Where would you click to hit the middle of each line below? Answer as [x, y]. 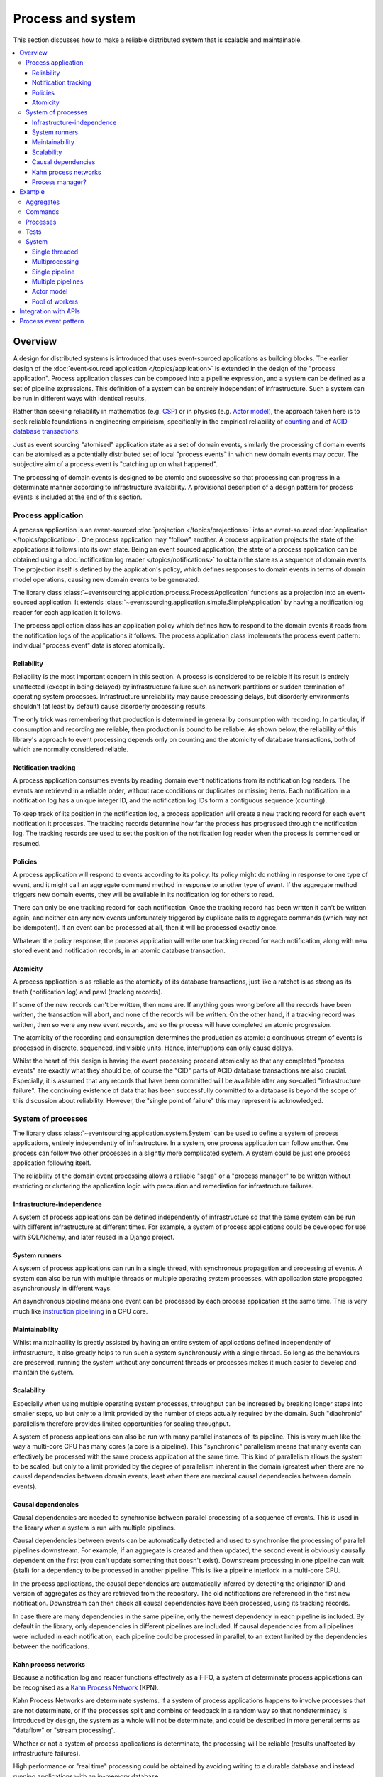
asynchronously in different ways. [63, 1288]
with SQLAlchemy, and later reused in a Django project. [94, 1237]
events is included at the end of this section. [78, 497]
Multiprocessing [56, 262]
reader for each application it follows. [68, 612]
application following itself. [52, 1163]
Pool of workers [55, 301]
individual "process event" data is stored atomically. [89, 645]
